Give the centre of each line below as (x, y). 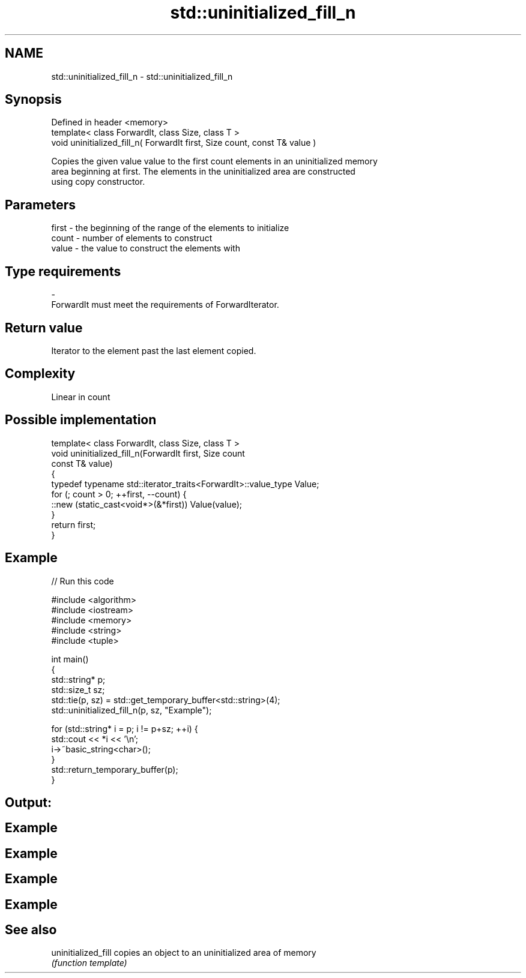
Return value (44, 328)
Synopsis (33, 100)
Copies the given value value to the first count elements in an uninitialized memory (214, 161)
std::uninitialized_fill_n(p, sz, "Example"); (131, 710)
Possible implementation (81, 420)
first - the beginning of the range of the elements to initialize (170, 228)
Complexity (40, 374)
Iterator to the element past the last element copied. (154, 350)
